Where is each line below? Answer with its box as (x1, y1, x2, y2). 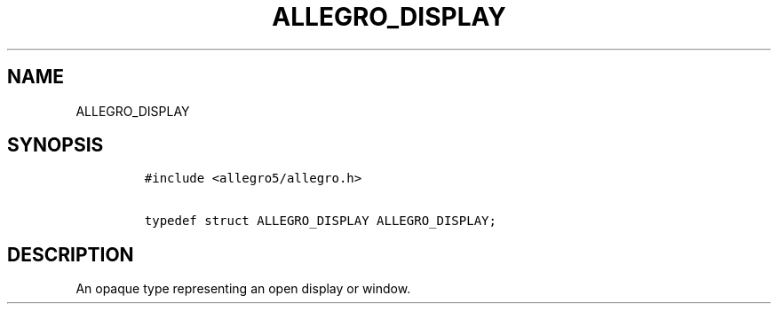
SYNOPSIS (7, 134, 104, 157)
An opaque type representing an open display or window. (75, 281, 411, 297)
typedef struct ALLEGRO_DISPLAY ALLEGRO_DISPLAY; (144, 214, 496, 229)
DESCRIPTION (7, 243, 134, 266)
